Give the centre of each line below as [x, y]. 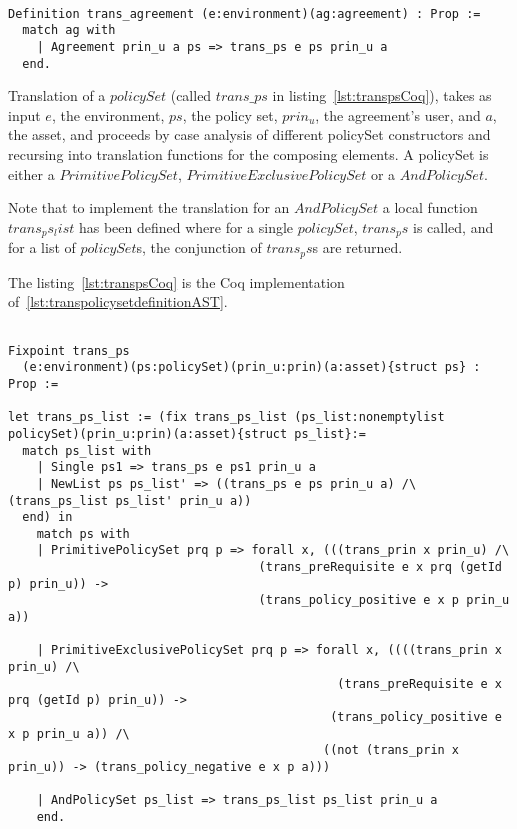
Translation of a [57, 95]
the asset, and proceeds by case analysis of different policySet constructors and [249, 134]
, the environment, [108, 114]
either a [31, 173]
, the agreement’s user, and [398, 114]
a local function [430, 207]
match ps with [83, 533]
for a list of [42, 247]
